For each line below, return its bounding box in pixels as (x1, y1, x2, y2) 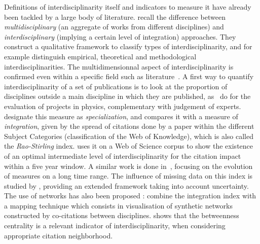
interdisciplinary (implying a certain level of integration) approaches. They (4, 31, 236, 42)
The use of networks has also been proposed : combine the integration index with (4, 190, 256, 201)
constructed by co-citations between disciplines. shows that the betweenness (4, 210, 239, 221)
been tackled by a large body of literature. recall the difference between (4, 11, 226, 22)
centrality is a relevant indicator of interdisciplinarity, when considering (4, 220, 226, 231)
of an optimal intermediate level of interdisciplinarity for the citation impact (4, 150, 241, 161)
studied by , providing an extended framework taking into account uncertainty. (4, 180, 249, 191)
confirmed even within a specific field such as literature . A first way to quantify (4, 71, 254, 82)
